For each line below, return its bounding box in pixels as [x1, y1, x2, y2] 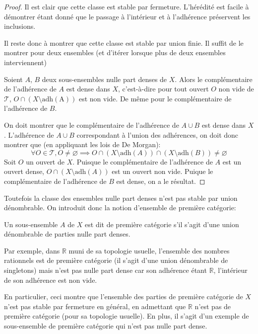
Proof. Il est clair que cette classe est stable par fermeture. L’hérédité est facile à [4, 1, 249, 11]
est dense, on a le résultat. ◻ [116, 175, 205, 186]
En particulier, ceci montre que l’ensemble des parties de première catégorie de [4, 291, 243, 302]
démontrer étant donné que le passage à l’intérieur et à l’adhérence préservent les [4, 11, 251, 21]
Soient [4, 74, 23, 84]
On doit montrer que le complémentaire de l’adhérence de [4, 119, 179, 130]
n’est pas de [194, 301, 231, 311]
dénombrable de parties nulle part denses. [4, 229, 130, 239]
